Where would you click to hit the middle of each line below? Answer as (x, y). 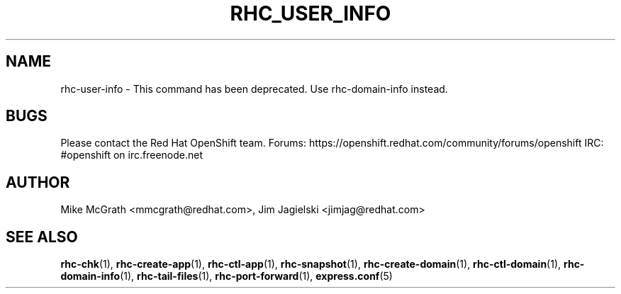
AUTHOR (38, 182)
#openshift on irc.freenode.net (132, 155)
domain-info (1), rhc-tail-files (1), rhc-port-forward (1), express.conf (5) (226, 276)
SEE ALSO (42, 237)
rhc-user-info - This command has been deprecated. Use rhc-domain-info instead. (254, 89)
